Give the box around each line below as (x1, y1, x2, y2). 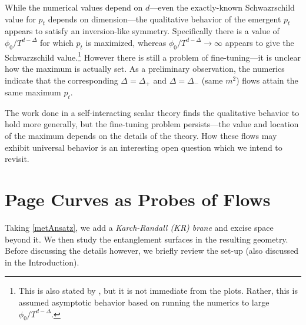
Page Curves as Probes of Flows (5, 187, 271, 211)
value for (5, 12, 36, 25)
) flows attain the (236, 74, 298, 86)
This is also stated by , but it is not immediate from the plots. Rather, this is (18, 284, 298, 297)
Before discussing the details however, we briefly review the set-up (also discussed (5, 244, 299, 257)
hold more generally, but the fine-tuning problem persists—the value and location (5, 118, 299, 130)
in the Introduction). (5, 256, 79, 268)
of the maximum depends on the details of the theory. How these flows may (5, 130, 277, 142)
